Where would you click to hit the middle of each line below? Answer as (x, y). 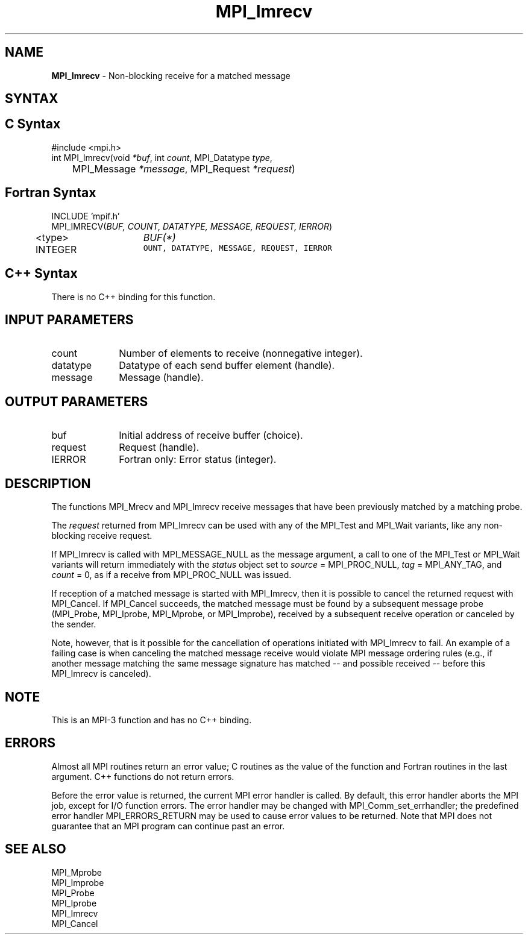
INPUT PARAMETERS (69, 319)
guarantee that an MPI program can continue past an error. (168, 826)
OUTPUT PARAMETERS (77, 401)
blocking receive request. (102, 536)
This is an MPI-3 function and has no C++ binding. (152, 720)
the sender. (74, 624)
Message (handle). (161, 378)
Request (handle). (159, 448)
